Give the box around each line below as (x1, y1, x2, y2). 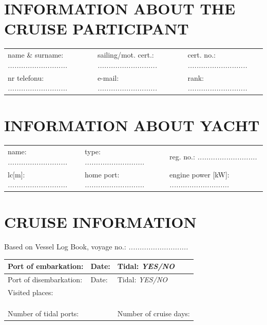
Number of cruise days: (117, 308, 190, 318)
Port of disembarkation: (8, 274, 83, 285)
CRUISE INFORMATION (4, 211, 197, 232)
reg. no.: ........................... (169, 151, 257, 161)
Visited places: (8, 287, 53, 298)
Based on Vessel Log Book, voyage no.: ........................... (4, 241, 188, 252)
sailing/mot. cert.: (97, 49, 154, 60)
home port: (85, 169, 120, 179)
